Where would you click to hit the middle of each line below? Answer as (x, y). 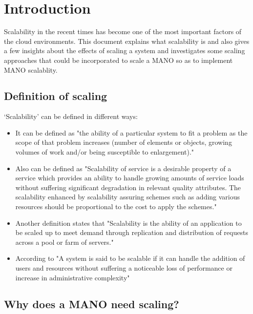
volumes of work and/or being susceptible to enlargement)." (105, 152)
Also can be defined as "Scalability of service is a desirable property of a (123, 168)
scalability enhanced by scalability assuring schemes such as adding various (128, 197)
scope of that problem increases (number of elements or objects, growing (124, 142)
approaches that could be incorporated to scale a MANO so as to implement (118, 60)
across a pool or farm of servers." (64, 242)
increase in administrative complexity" (73, 277)
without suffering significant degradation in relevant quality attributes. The (128, 187)
